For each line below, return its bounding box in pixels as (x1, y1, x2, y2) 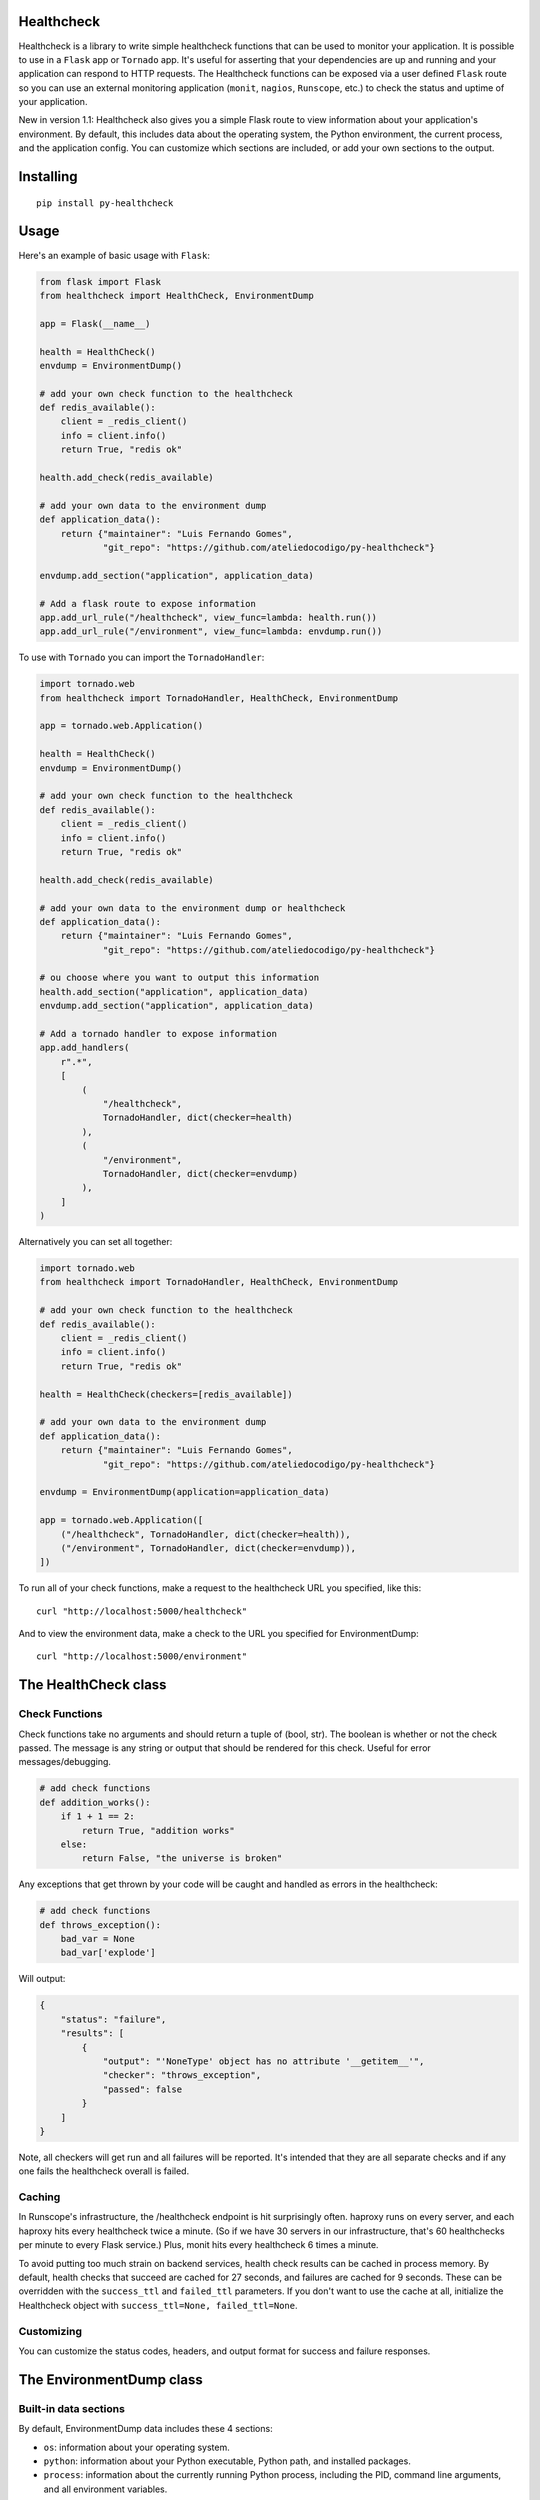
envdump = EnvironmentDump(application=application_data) (39, 1486, 330, 1498)
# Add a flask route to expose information (39, 598, 257, 609)
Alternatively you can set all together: (18, 1236, 173, 1248)
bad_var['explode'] (60, 1947, 157, 1959)
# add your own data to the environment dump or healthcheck (39, 902, 346, 914)
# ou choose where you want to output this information (39, 972, 320, 984)
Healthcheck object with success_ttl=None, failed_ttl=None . (18, 2299, 298, 2311)
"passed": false (102, 2083, 183, 2095)
